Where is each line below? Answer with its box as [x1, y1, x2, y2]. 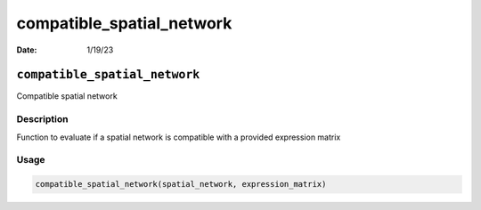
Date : [16, 44, 37, 55]
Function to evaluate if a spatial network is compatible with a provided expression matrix [16, 132, 341, 142]
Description [16, 113, 69, 125]
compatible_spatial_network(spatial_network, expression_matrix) [35, 179, 327, 190]
